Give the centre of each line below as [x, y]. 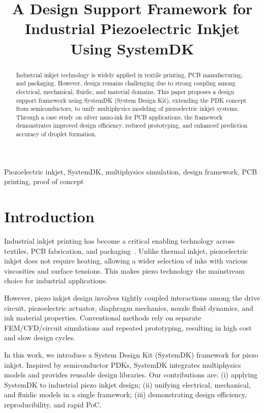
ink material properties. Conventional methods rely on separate [103, 318]
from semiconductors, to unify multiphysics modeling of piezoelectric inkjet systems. [127, 109]
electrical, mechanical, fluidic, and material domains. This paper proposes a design [125, 91]
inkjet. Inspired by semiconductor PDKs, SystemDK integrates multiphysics [123, 364]
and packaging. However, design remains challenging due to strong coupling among [126, 83]
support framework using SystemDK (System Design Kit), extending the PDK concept [131, 100]
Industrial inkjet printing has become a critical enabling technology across [120, 241]
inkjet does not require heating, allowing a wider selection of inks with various [126, 261]
